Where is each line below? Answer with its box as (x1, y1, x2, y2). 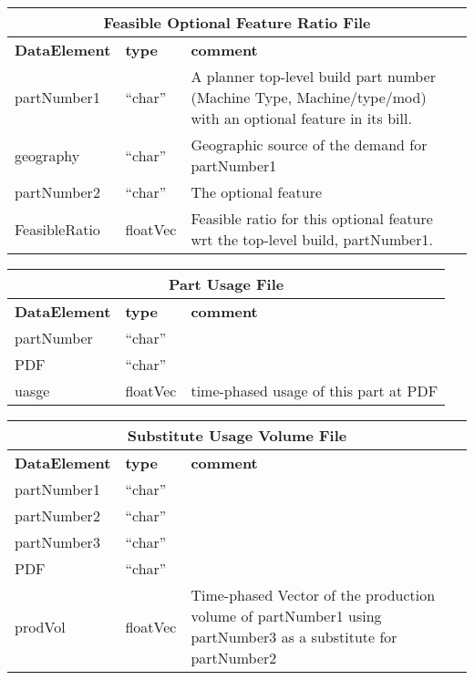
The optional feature (191, 181, 323, 202)
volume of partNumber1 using (191, 605, 382, 626)
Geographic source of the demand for (191, 134, 428, 155)
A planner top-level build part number (191, 66, 437, 87)
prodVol (15, 615, 66, 637)
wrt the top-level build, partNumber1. (191, 229, 433, 250)
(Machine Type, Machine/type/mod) (191, 87, 427, 108)
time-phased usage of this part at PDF (191, 380, 438, 401)
